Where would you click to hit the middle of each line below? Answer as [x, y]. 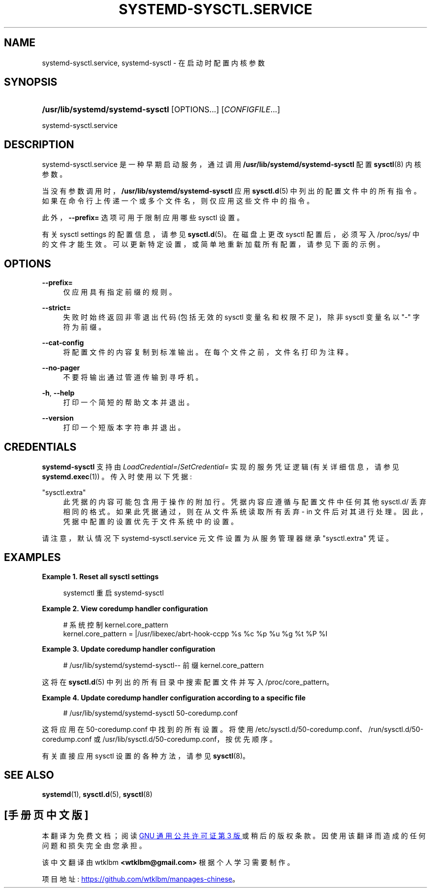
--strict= [56, 308]
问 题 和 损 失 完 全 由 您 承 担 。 [94, 845]
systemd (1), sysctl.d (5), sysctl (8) [97, 794]
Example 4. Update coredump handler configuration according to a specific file [174, 697]
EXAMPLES [32, 558]
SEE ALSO [29, 775]
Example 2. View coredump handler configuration [125, 608]
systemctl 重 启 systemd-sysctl [113, 593]
